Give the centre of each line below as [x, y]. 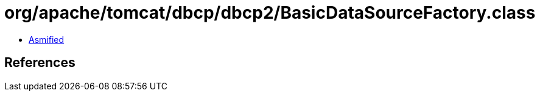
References [40, 63]
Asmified [47, 39]
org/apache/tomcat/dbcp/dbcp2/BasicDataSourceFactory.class [270, 13]
